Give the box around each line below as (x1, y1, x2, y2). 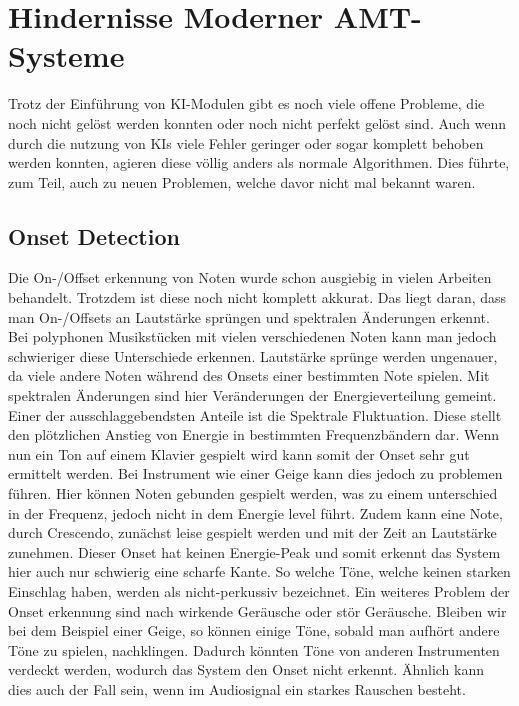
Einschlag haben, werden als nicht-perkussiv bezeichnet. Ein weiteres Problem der (8, 580, 510, 601)
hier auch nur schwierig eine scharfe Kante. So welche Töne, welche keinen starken (8, 561, 511, 582)
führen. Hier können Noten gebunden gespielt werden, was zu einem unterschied (8, 483, 498, 504)
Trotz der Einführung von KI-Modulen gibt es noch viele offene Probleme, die (8, 93, 485, 114)
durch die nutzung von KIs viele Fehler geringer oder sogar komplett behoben (8, 132, 484, 153)
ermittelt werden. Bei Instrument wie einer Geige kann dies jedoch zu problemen (8, 463, 503, 484)
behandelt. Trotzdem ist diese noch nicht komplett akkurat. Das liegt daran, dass (8, 287, 507, 308)
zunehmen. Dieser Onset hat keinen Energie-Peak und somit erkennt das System (8, 541, 501, 562)
